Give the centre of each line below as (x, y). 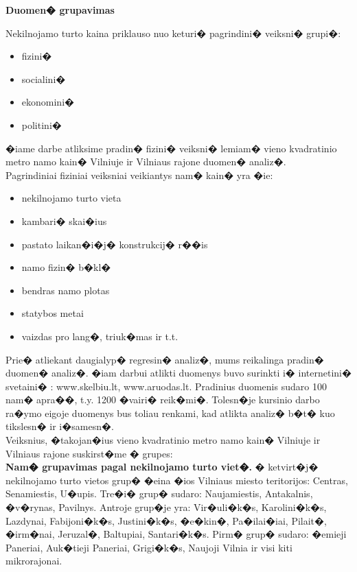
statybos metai (53, 313)
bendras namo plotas (66, 290)
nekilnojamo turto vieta (71, 198)
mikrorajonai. (34, 561)
